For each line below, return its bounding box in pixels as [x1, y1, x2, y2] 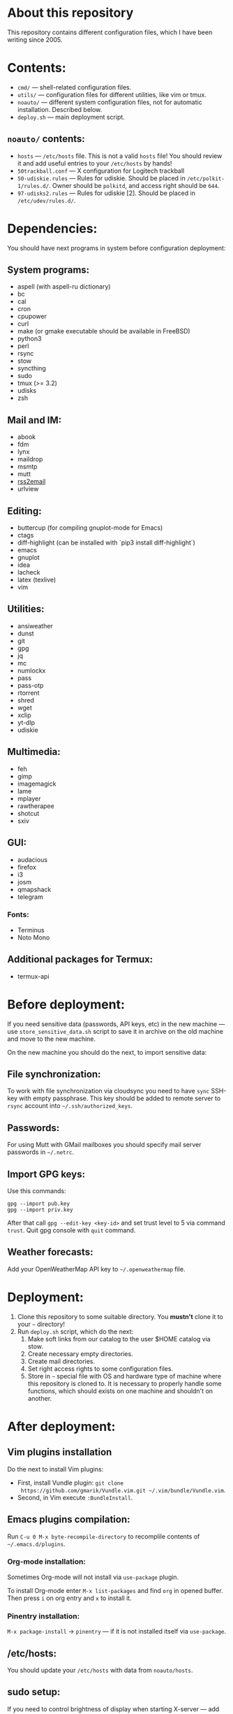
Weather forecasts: [7, 1246, 93, 1258]
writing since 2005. [7, 35, 63, 43]
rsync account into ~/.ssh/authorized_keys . [7, 1102, 133, 1110]
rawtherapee [17, 802, 54, 810]
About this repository [7, 5, 134, 21]
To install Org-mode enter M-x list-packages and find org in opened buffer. [7, 1586, 223, 1594]
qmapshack [17, 885, 52, 893]
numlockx [17, 666, 46, 675]
